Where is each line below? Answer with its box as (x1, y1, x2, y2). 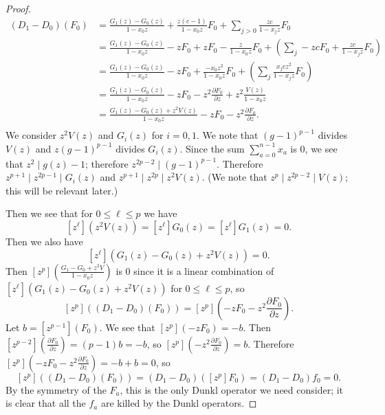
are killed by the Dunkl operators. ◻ (100, 396, 257, 410)
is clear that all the (5, 396, 86, 410)
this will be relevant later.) (5, 183, 118, 197)
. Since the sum (179, 141, 245, 155)
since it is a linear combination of (133, 263, 274, 278)
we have (144, 206, 177, 221)
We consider (5, 128, 57, 142)
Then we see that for (5, 206, 93, 221)
